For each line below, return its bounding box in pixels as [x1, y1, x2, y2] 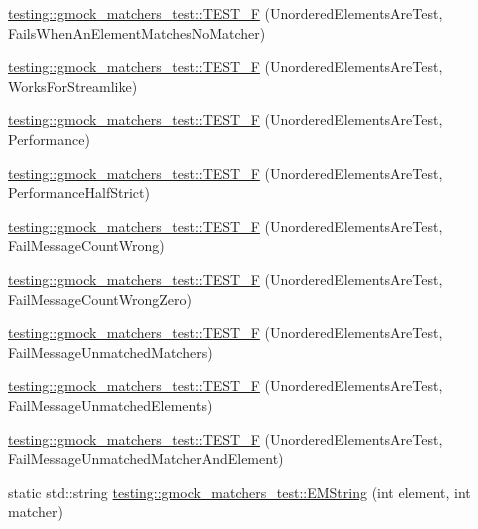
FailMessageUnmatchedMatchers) [8, 341, 213, 362]
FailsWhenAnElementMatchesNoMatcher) [8, 22, 266, 43]
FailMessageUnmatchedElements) [8, 394, 213, 415]
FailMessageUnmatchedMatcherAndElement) [8, 448, 284, 469]
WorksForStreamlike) [8, 75, 138, 96]
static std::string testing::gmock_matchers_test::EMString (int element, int [8, 481, 471, 502]
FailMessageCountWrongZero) [8, 288, 193, 309]
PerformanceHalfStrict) [8, 182, 150, 203]
